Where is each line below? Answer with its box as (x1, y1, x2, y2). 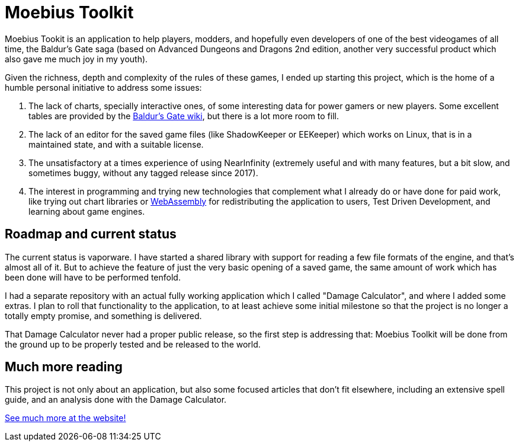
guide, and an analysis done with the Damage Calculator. (5, 394, 227, 405)
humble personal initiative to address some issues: (5, 82, 202, 93)
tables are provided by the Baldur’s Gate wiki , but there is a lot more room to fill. (28, 110, 339, 121)
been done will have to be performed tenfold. (5, 272, 181, 282)
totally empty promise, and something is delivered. (5, 310, 202, 321)
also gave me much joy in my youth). (5, 53, 148, 64)
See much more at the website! (5, 413, 126, 423)
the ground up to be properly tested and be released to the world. (5, 339, 261, 349)
